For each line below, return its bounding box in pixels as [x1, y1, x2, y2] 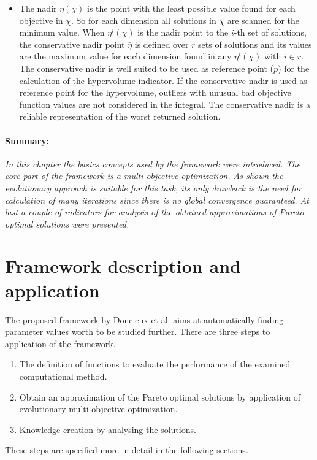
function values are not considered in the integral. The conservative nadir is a [19, 98, 310, 110]
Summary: [5, 134, 50, 147]
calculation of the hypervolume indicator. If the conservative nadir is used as [19, 74, 307, 86]
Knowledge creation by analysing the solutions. [19, 423, 196, 435]
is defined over [134, 37, 189, 50]
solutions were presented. [36, 217, 129, 230]
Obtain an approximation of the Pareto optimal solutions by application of [19, 390, 301, 403]
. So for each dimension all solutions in [71, 13, 216, 26]
